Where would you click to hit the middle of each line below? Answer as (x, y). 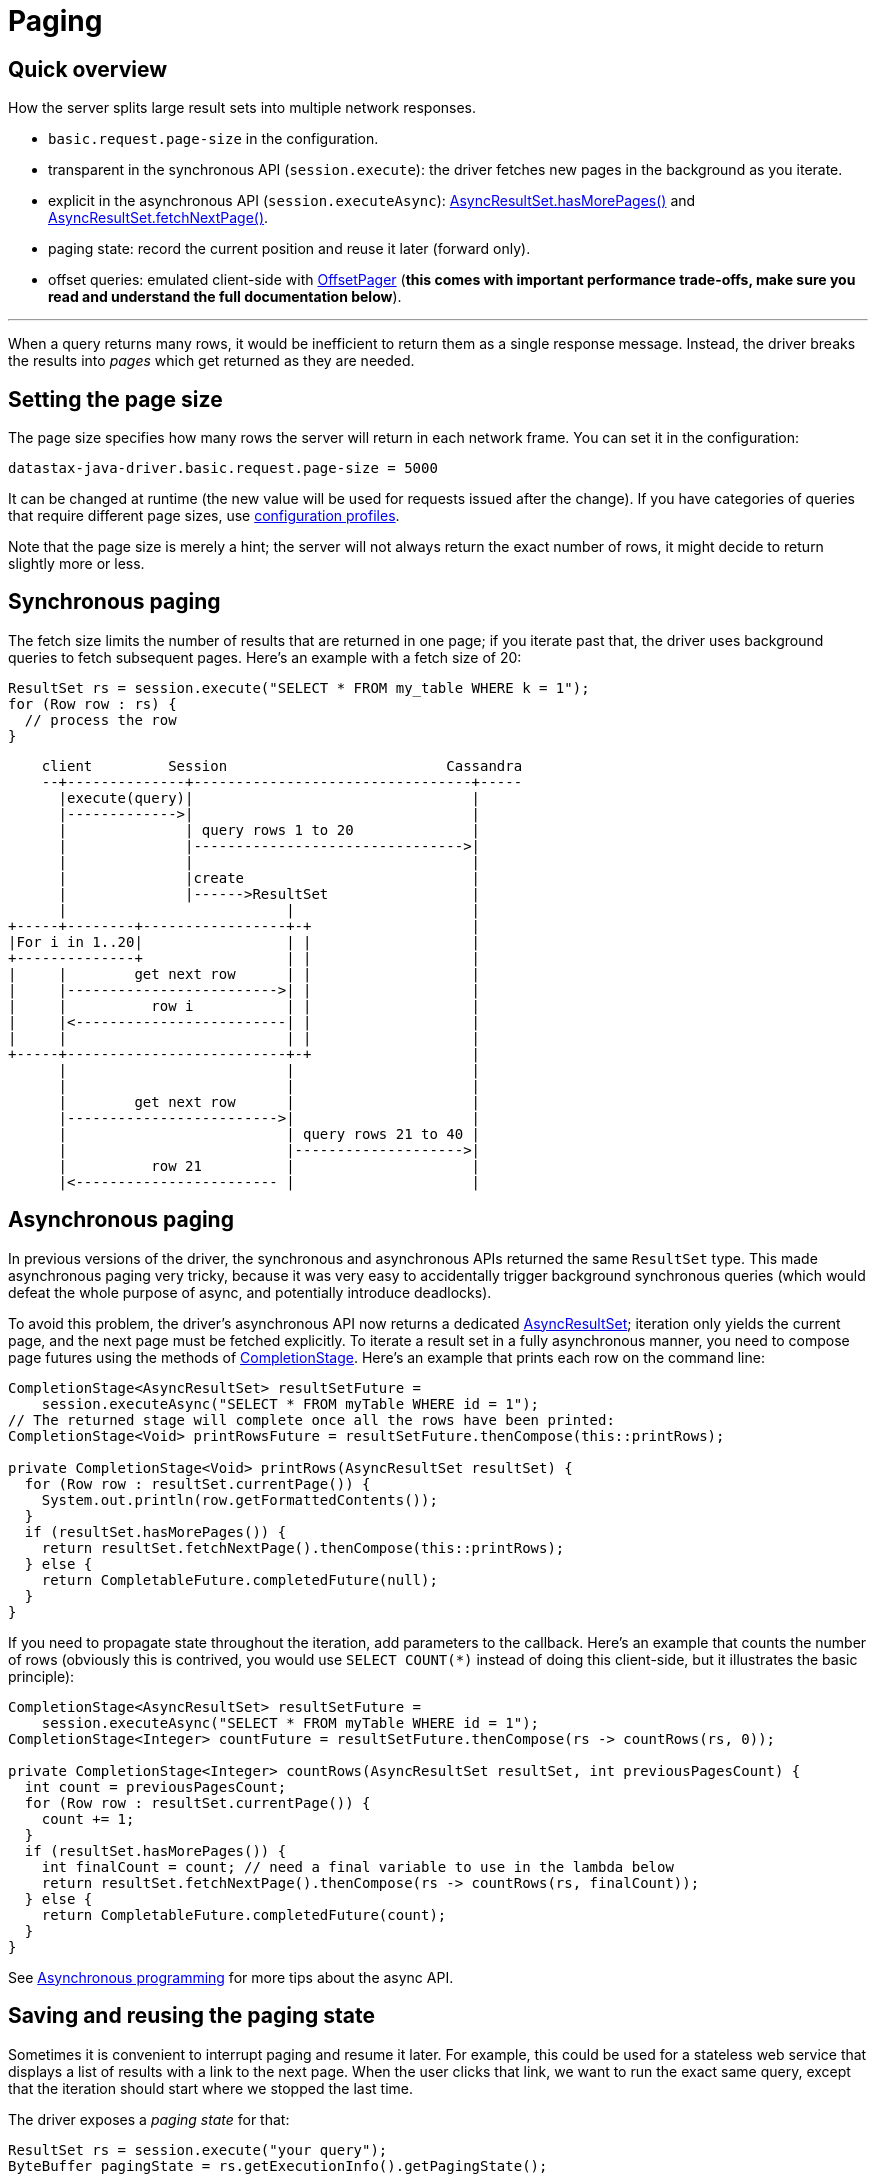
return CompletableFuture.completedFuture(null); (239, 1579)
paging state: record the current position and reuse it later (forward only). (289, 249)
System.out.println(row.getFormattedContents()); (239, 1499)
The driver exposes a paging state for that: (149, 2119)
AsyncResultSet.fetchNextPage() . (158, 218)
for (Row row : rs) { (92, 703)
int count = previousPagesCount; (155, 1786)
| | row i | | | (244, 1005)
